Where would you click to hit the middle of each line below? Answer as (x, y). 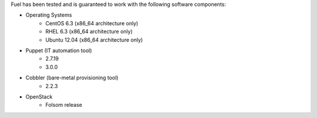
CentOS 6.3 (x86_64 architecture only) (92, 23)
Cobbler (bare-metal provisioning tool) (72, 78)
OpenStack (39, 96)
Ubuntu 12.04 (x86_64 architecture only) (94, 40)
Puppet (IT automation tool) (59, 50)
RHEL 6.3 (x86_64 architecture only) (89, 32)
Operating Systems (49, 15)
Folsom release (64, 105)
